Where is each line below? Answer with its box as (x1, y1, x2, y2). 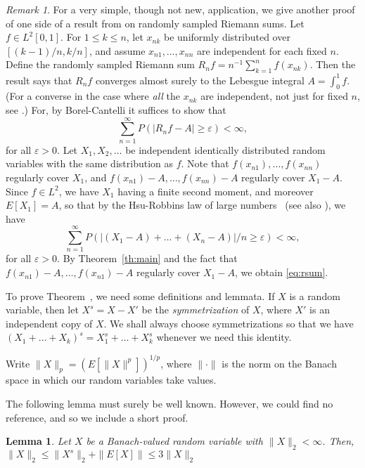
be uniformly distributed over (164, 30, 290, 44)
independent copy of (6, 316, 93, 330)
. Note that (181, 156, 229, 171)
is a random (289, 288, 340, 303)
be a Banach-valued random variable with (86, 434, 263, 448)
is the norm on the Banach (222, 356, 337, 370)
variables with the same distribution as (6, 156, 173, 171)
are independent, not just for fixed (200, 89, 348, 103)
